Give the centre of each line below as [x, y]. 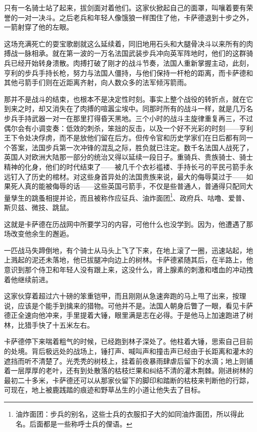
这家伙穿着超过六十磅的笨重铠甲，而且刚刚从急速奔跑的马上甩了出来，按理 [125, 296]
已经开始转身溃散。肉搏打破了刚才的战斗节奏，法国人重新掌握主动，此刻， [132, 63]
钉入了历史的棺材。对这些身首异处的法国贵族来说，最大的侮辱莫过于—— [128, 176]
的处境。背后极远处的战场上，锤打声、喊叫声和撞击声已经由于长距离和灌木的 [128, 351]
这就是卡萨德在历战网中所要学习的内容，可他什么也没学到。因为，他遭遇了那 [128, 224]
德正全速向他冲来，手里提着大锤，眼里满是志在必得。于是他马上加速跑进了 [125, 315]
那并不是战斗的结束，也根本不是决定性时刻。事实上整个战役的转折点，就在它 [128, 99]
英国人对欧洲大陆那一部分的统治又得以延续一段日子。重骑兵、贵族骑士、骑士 [128, 157]
